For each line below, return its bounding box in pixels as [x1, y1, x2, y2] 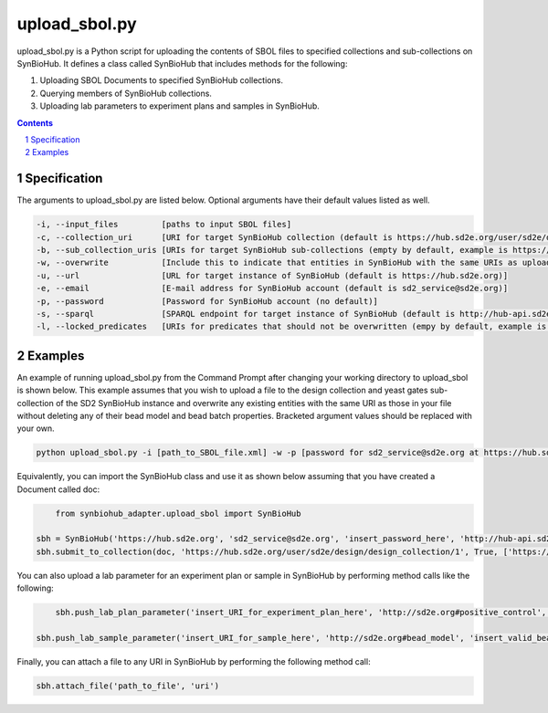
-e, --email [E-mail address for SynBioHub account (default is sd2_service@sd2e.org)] [36, 283, 509, 294]
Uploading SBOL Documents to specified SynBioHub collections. [39, 75, 283, 86]
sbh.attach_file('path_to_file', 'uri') [36, 680, 219, 691]
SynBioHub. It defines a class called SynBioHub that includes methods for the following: [16, 58, 348, 68]
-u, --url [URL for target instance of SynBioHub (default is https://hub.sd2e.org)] [36, 270, 509, 280]
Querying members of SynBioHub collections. [39, 88, 212, 99]
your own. [16, 423, 55, 434]
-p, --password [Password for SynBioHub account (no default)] [36, 296, 379, 306]
